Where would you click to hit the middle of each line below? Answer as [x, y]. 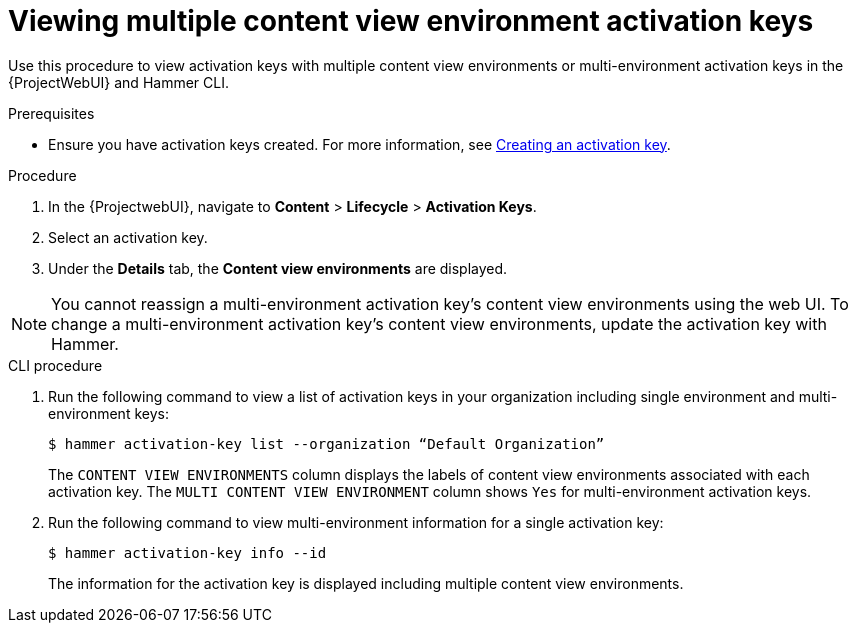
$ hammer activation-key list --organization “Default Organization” [326, 443]
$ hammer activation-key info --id [187, 552]
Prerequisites [51, 113]
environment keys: [108, 413]
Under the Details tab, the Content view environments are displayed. [278, 268]
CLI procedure [55, 365]
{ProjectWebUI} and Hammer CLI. [118, 82]
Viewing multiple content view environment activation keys [411, 21]
